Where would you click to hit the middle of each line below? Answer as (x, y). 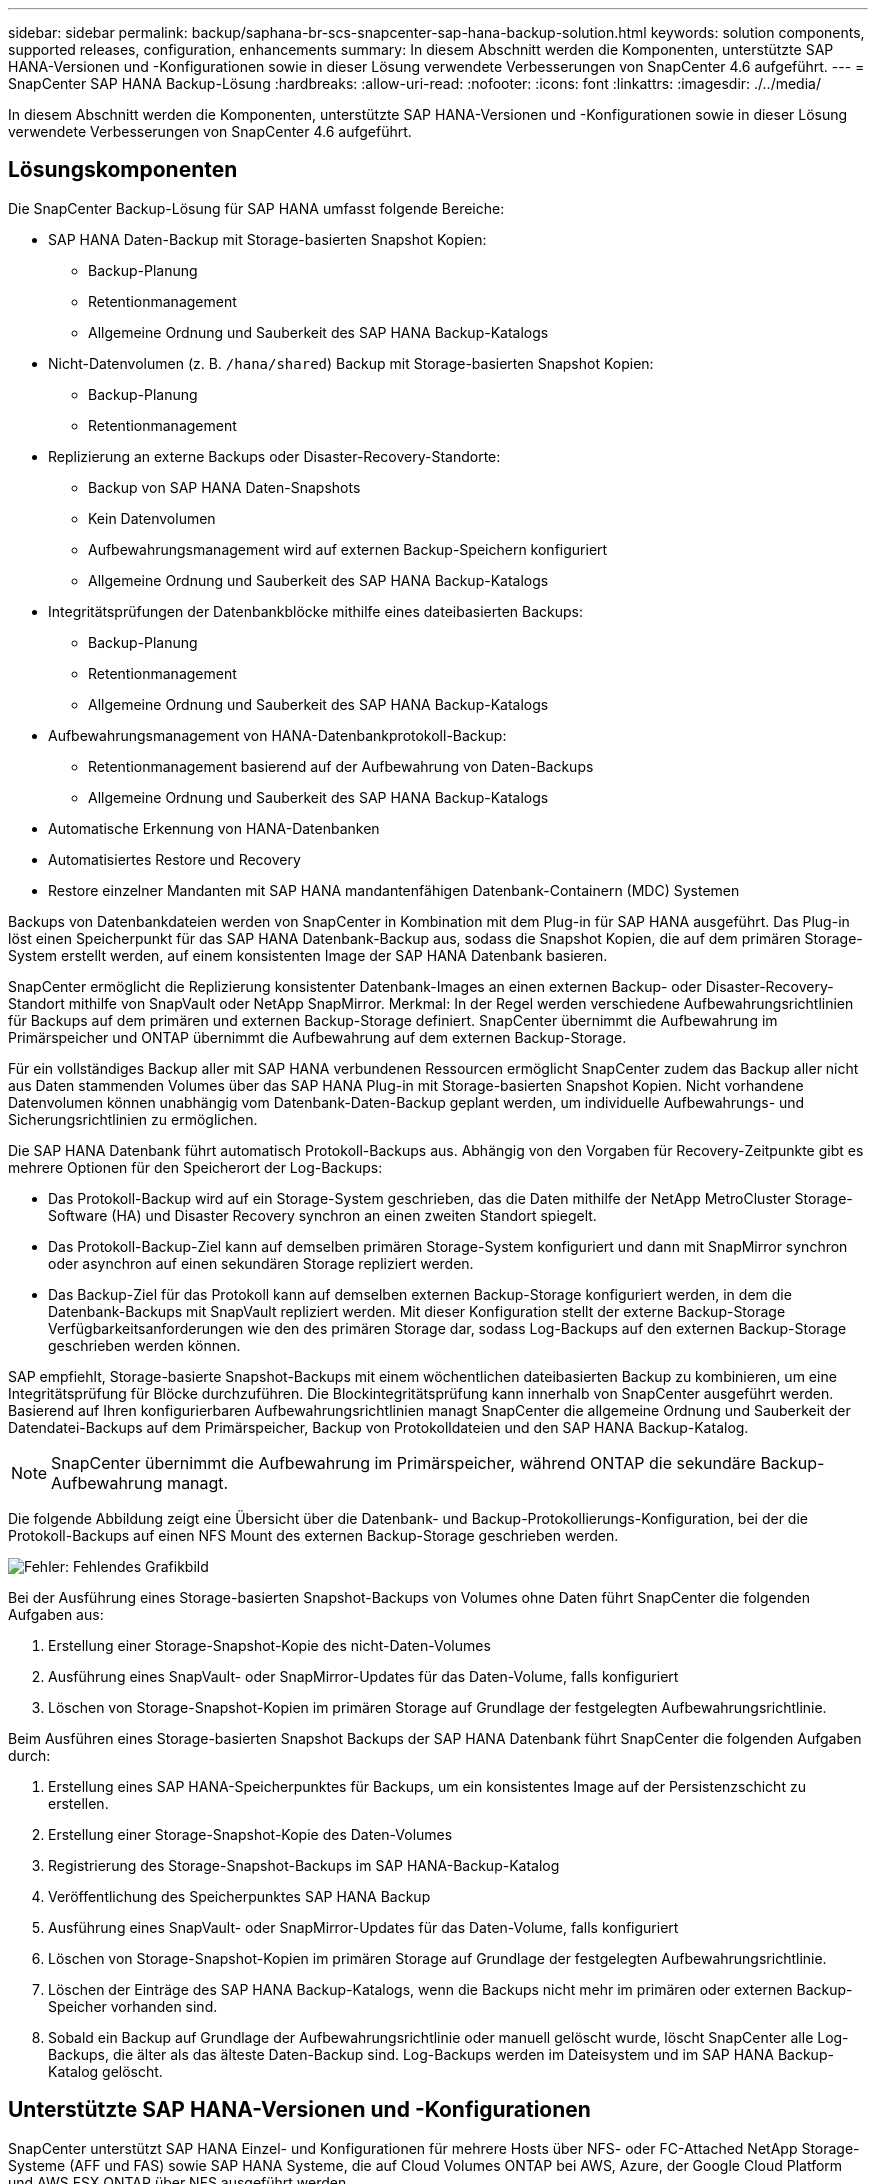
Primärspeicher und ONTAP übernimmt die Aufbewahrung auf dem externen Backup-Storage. (317, 1037)
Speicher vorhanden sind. (133, 2006)
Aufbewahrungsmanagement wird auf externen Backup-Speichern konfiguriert (348, 549)
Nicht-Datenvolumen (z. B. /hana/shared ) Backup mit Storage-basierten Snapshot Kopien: (351, 363)
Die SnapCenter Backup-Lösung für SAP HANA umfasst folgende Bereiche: (256, 208)
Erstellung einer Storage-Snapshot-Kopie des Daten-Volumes (250, 1834)
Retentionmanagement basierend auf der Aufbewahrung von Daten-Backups (341, 766)
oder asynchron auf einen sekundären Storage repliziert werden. (261, 1263)
